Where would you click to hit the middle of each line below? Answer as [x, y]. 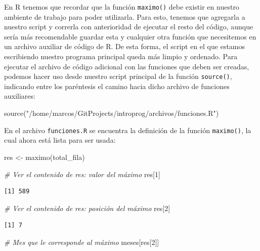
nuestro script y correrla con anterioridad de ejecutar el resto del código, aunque [129, 27]
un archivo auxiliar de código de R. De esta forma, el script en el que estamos [125, 46]
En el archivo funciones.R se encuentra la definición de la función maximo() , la [128, 130]
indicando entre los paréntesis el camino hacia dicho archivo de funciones [117, 86]
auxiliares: [20, 96]
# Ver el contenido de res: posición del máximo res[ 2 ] [87, 208]
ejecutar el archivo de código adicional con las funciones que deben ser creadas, [127, 66]
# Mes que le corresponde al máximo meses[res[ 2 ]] [82, 242]
